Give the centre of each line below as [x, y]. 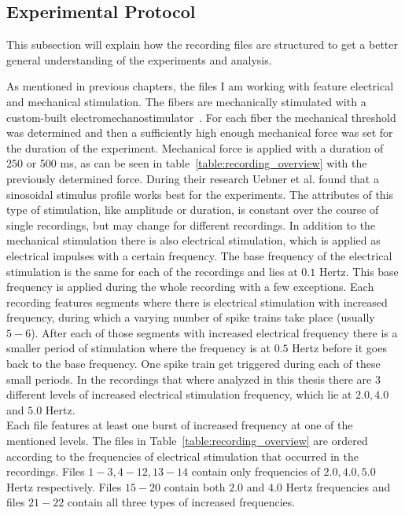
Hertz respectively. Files [64, 486]
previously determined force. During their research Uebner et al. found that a [193, 178]
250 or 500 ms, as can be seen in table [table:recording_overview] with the [187, 163]
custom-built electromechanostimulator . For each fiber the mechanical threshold [201, 117]
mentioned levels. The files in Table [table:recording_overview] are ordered [187, 441]
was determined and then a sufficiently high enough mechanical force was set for [200, 132]
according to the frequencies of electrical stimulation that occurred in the [182, 456]
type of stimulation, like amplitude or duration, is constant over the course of [193, 210]
